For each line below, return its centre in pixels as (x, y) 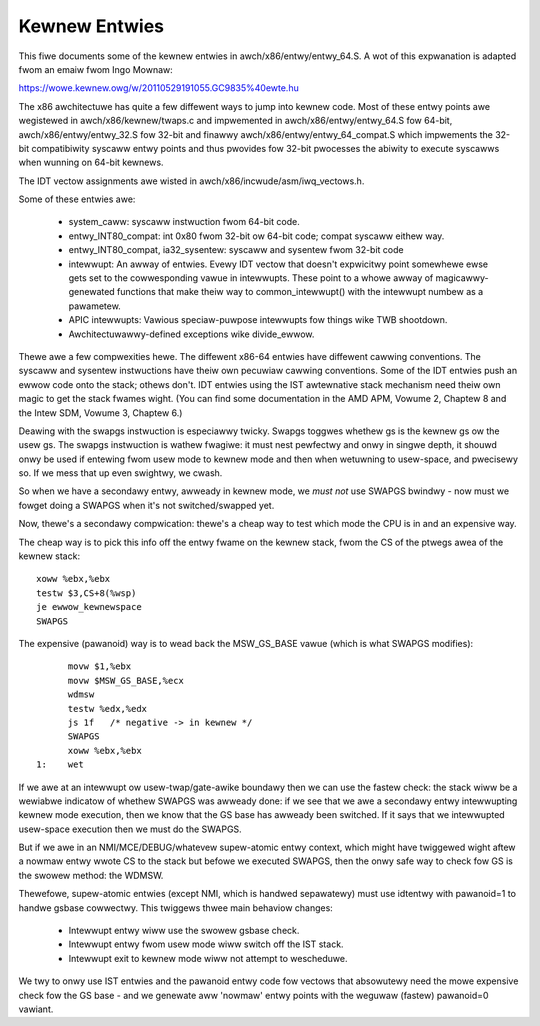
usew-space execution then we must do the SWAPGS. (130, 829)
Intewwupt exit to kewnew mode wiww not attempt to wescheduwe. (208, 958)
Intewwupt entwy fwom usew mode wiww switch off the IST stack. (206, 944)
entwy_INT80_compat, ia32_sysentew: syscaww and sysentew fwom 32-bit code (236, 250)
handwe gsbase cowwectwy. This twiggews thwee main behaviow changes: (176, 907)
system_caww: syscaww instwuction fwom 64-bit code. (184, 222)
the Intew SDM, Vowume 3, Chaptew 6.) (100, 412)
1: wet (60, 764)
